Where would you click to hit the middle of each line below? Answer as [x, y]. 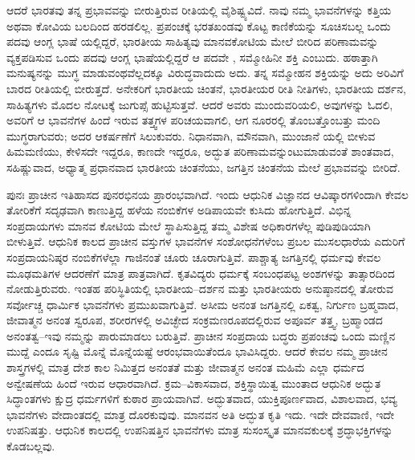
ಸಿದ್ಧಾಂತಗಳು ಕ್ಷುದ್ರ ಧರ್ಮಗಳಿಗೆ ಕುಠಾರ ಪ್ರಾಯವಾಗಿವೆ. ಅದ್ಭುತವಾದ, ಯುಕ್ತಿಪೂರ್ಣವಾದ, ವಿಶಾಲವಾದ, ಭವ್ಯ [202, 399]
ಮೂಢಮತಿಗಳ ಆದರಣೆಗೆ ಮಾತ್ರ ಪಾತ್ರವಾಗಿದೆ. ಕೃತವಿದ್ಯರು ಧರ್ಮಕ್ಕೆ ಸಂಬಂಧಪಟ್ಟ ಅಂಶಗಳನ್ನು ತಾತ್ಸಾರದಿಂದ [201, 273]
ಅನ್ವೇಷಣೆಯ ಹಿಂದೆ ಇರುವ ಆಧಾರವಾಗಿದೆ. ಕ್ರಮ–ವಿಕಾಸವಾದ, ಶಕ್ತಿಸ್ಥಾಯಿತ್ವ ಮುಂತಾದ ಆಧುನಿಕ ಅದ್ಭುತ [194, 383]
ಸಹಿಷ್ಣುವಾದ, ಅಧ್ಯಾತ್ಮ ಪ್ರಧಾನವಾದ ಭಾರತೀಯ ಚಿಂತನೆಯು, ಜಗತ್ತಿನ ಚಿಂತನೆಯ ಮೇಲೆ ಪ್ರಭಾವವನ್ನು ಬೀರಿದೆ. [203, 167]
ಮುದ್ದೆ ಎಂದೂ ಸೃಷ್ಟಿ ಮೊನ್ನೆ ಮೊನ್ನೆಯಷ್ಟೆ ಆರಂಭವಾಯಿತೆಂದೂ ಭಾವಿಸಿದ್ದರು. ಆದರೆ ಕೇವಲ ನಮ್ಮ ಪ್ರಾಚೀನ [197, 351]
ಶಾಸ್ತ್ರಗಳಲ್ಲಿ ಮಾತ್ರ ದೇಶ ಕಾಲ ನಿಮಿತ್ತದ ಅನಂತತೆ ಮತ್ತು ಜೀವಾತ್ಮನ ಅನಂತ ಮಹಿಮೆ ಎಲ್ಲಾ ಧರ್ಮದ [185, 367]
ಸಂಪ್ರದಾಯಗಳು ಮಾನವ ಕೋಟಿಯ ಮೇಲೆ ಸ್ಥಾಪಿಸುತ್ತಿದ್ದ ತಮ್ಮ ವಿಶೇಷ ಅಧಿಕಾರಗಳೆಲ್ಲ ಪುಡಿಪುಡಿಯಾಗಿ [189, 225]
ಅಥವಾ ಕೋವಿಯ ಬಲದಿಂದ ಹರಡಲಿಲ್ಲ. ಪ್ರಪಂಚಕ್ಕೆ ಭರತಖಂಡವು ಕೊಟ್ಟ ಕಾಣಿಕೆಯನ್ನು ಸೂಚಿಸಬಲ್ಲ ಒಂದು [199, 25]
